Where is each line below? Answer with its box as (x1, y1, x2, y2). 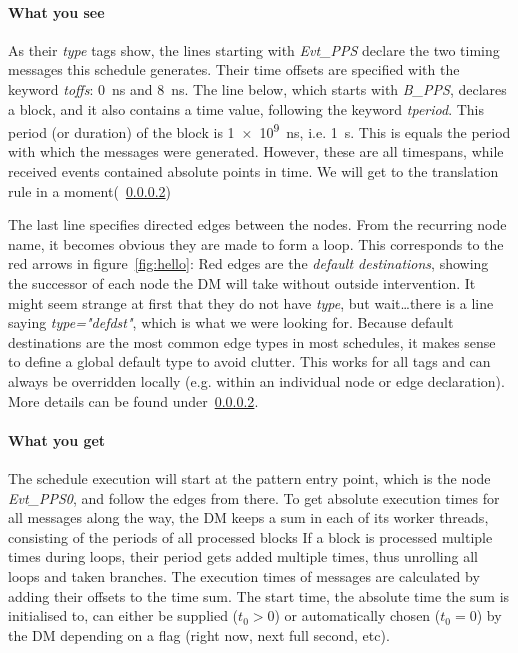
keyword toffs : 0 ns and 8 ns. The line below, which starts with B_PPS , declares (8, 78, 507, 99)
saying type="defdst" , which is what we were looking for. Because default (8, 312, 454, 333)
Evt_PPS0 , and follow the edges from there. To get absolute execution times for (8, 487, 500, 508)
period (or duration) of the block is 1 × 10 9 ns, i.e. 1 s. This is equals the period (8, 119, 511, 142)
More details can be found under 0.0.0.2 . (8, 390, 259, 411)
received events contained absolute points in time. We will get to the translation (8, 161, 499, 182)
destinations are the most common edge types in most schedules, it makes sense (8, 331, 496, 352)
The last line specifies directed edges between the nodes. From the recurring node (8, 214, 507, 235)
